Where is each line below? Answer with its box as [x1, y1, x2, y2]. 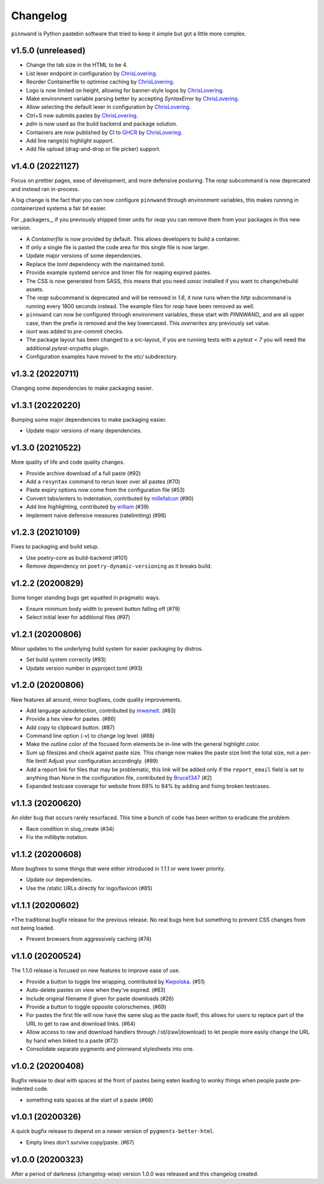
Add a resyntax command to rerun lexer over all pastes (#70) [26, 478, 181, 485]
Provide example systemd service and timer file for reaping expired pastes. [26, 269, 212, 276]
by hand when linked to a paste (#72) [26, 1037, 118, 1044]
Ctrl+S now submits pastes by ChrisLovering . [26, 112, 138, 119]
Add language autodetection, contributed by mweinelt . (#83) [26, 706, 176, 714]
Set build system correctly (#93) [26, 656, 106, 663]
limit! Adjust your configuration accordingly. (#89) [35, 757, 158, 765]
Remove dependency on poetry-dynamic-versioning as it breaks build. [26, 562, 212, 570]
